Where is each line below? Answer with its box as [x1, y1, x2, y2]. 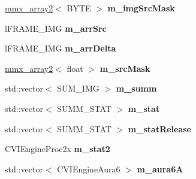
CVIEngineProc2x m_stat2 [5, 142, 110, 155]
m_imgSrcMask [107, 2, 175, 14]
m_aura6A [137, 162, 183, 175]
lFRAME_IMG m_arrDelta [5, 42, 116, 54]
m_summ [116, 82, 157, 95]
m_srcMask [99, 62, 150, 74]
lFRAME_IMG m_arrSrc [5, 22, 107, 34]
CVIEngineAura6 [57, 162, 120, 175]
